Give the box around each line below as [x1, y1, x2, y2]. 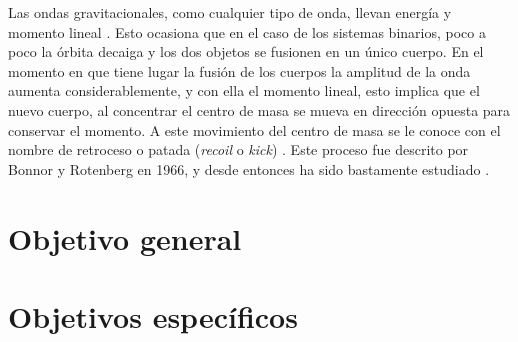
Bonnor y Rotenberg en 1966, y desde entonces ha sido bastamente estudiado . [8, 158, 490, 179]
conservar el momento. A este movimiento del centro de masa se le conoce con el [8, 119, 501, 140]
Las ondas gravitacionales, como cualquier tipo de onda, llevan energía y [8, 2, 452, 22]
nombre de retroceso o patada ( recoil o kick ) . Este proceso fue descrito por [8, 139, 469, 160]
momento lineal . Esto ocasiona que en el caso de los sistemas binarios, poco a [8, 21, 486, 42]
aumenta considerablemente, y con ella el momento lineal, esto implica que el [8, 80, 480, 101]
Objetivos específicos [8, 295, 298, 336]
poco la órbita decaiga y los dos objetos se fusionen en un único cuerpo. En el [8, 41, 484, 62]
